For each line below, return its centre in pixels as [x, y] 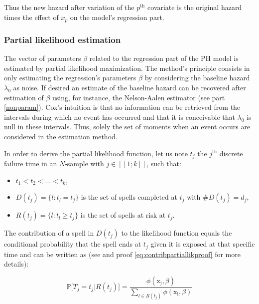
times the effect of [31, 17]
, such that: [164, 163]
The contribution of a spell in [49, 233]
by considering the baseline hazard [197, 78]
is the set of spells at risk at [123, 215]
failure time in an [31, 163]
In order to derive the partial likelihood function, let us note [96, 153]
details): [16, 264]
